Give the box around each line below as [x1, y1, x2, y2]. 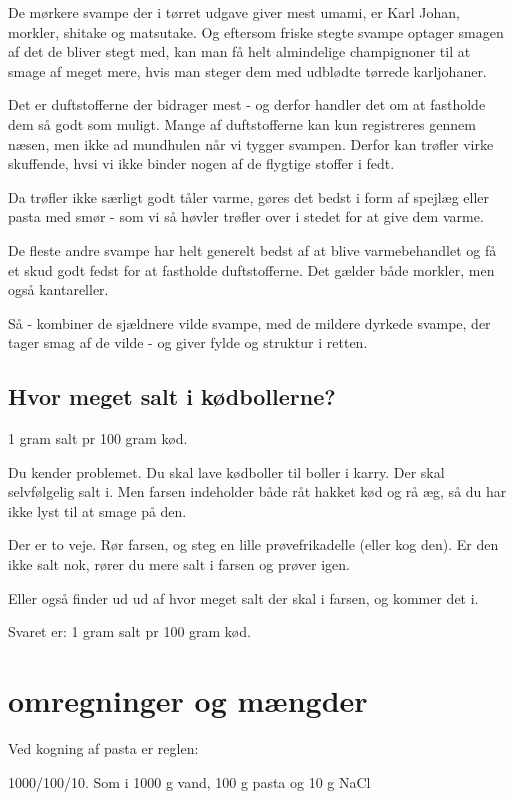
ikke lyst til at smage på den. [8, 500, 187, 521]
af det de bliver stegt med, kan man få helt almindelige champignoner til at [8, 41, 471, 62]
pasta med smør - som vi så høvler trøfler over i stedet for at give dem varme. [8, 206, 484, 227]
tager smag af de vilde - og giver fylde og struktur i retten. [8, 332, 368, 353]
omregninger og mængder [8, 680, 368, 721]
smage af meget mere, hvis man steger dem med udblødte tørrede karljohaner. [8, 60, 487, 81]
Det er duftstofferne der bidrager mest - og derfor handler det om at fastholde [8, 94, 486, 115]
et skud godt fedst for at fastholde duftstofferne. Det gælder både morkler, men [8, 259, 495, 280]
